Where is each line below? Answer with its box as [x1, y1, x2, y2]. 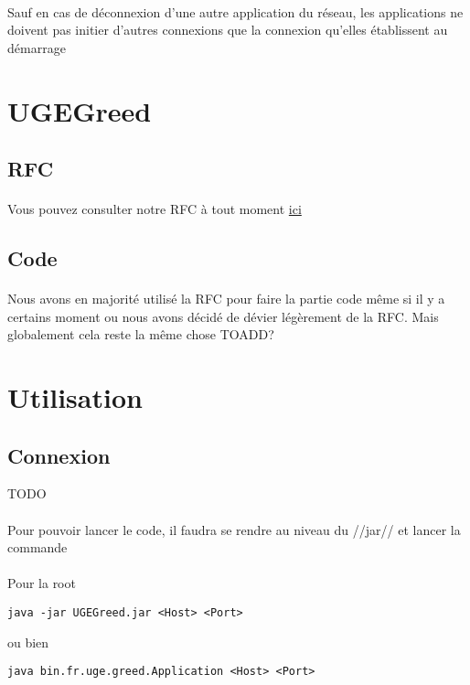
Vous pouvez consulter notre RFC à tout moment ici [7, 199, 302, 219]
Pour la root [7, 573, 76, 593]
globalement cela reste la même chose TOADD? [7, 325, 274, 344]
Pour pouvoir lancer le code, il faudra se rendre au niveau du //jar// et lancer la [7, 519, 461, 539]
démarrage [7, 37, 66, 57]
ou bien [7, 632, 49, 651]
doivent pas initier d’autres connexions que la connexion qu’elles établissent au [7, 20, 448, 39]
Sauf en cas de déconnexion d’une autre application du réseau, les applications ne [7, 2, 464, 21]
